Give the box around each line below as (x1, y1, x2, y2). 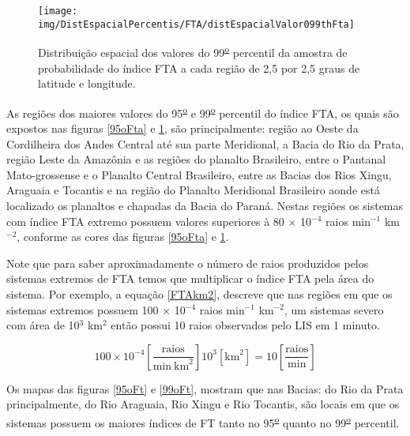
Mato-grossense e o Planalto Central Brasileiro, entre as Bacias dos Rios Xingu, (6, 166, 392, 182)
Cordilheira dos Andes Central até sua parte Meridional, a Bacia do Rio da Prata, (6, 135, 404, 152)
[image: (38, 6, 78, 17)
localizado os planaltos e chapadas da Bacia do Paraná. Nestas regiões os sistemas (6, 197, 404, 213)
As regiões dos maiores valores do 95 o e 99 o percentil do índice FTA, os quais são (6, 102, 399, 121)
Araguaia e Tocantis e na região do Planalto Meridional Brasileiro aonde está (6, 182, 380, 198)
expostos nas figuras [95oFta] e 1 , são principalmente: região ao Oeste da (6, 120, 359, 136)
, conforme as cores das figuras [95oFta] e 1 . (17, 228, 229, 245)
